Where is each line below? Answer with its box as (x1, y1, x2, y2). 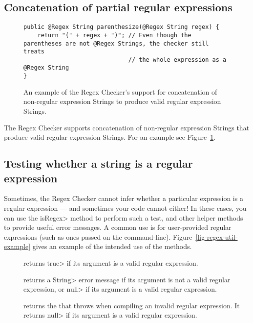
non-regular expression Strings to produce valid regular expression (23, 96, 221, 106)
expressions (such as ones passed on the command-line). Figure (4, 231, 192, 242)
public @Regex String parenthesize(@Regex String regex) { (23, 24, 219, 31)
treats (23, 48, 44, 55)
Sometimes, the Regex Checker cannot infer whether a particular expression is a (4, 193, 243, 203)
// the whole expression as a (128, 56, 227, 63)
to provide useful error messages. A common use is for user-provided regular (4, 222, 232, 232)
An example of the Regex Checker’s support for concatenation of (23, 86, 217, 97)
